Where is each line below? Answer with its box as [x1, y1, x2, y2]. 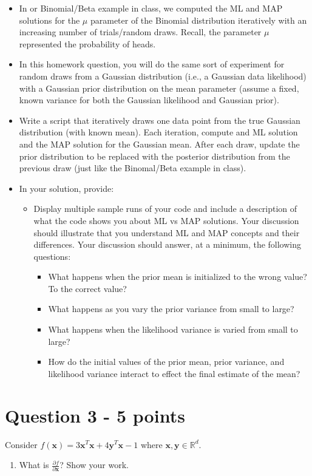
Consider [5, 438, 38, 450]
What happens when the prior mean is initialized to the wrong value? [48, 270, 307, 283]
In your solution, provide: [19, 182, 114, 194]
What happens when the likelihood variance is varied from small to [48, 323, 298, 336]
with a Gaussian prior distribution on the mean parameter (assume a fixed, [19, 81, 299, 94]
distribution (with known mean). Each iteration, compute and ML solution [19, 126, 298, 138]
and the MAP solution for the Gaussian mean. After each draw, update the [19, 137, 300, 150]
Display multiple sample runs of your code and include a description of [33, 202, 297, 215]
